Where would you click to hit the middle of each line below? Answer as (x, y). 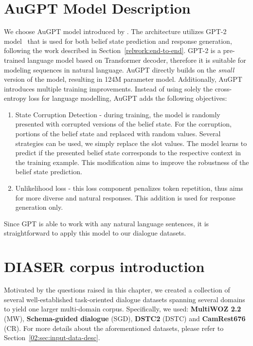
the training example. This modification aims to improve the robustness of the (132, 162)
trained (15, 60)
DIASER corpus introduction (104, 266)
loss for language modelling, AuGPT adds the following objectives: (128, 98)
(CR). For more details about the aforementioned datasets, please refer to (114, 328)
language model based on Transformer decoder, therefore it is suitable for (137, 60)
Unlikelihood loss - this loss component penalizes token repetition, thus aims (129, 188)
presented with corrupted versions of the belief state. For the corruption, (123, 124)
